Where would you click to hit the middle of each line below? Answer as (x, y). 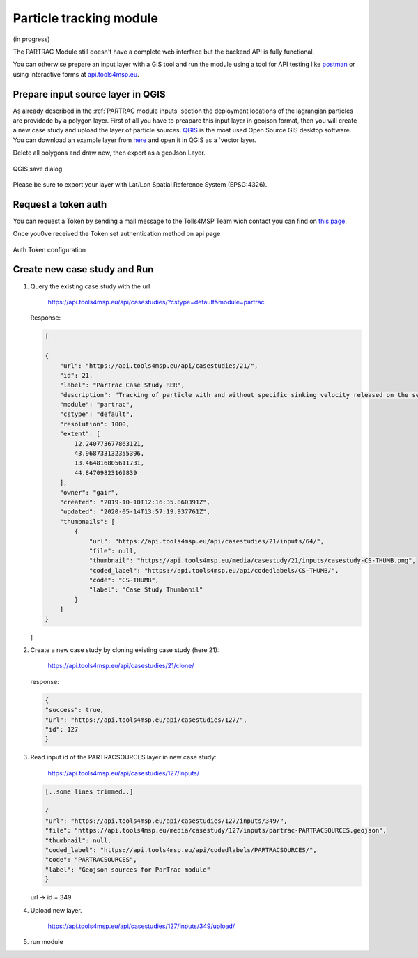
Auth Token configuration (49, 249)
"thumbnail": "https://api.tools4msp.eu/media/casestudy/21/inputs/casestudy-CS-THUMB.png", (252, 561)
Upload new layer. (56, 910)
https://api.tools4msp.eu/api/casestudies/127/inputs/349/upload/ (141, 926)
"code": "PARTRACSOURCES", (91, 860)
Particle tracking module (85, 18)
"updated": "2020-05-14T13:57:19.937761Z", (135, 512)
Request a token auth (60, 204)
